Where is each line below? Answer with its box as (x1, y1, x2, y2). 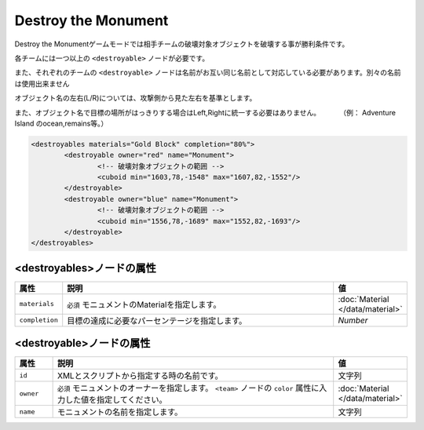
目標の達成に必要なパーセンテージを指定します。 (67, 315, 247, 326)
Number (338, 315, 368, 326)
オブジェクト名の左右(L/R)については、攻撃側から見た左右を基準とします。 (14, 93, 257, 103)
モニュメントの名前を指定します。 (57, 406, 183, 417)
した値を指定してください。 (65, 395, 168, 406)
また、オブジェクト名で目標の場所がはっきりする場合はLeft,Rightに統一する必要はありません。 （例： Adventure (14, 107, 397, 117)
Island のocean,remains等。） (14, 118, 108, 128)
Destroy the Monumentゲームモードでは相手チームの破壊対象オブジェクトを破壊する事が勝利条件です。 (14, 39, 349, 49)
